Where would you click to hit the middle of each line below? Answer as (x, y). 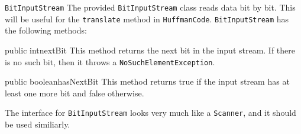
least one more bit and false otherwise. (75, 93)
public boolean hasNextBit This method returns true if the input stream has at (147, 81)
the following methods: (46, 30)
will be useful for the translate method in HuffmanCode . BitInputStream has (147, 19)
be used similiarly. (38, 124)
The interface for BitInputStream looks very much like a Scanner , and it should (150, 113)
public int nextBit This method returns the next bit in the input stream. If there (150, 50)
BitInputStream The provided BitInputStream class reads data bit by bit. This (150, 7)
